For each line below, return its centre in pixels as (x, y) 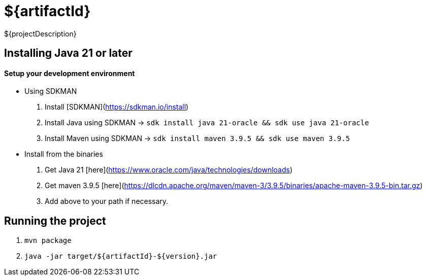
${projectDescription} (40, 33)
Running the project (55, 221)
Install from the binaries (64, 154)
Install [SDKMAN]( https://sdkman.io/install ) (117, 107)
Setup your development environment (70, 73)
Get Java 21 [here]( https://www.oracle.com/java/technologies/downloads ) (169, 170)
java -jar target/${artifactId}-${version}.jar (121, 256)
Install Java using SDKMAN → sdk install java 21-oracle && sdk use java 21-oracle (207, 123)
